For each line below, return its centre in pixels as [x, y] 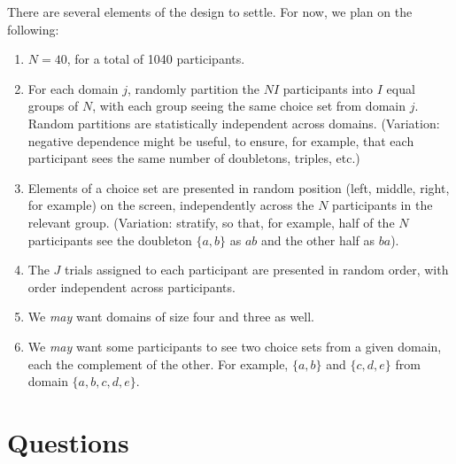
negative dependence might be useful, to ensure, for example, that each [221, 140]
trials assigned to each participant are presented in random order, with [257, 270]
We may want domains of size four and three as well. [171, 317]
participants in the [383, 205]
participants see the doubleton [110, 240]
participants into [328, 88]
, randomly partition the [193, 88]
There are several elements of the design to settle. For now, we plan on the [210, 12]
